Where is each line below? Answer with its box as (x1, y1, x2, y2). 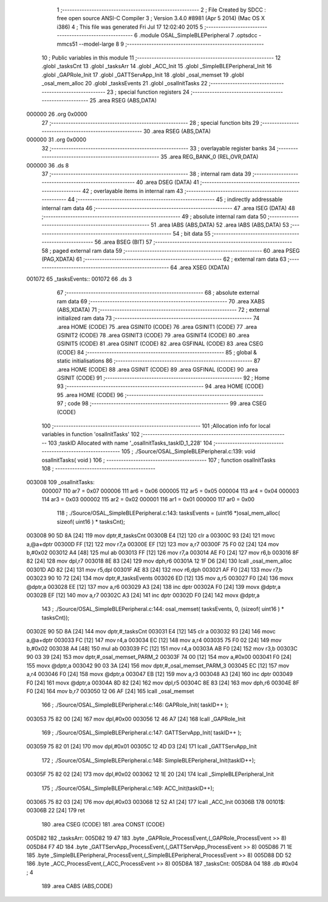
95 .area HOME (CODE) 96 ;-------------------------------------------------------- (56, 391, 264, 398)
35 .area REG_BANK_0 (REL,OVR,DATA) (160, 153, 259, 161)
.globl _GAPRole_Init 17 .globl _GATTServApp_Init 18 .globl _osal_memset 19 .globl (41, 71, 244, 79)
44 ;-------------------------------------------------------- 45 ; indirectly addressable (67, 196, 283, 203)
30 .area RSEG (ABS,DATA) (143, 128, 211, 135)
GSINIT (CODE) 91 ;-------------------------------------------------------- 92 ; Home (56, 375, 270, 382)
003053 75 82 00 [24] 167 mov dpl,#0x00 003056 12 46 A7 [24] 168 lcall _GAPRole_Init (26, 715, 246, 722)
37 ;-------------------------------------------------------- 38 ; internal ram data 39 (41, 171, 251, 178)
